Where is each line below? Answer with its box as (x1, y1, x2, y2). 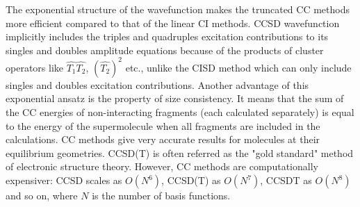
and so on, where (6, 188, 78, 203)
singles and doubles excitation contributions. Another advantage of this (6, 77, 309, 92)
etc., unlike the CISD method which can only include (125, 60, 352, 74)
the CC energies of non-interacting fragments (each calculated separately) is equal (6, 105, 354, 119)
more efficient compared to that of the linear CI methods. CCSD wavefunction (6, 15, 340, 30)
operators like (6, 60, 63, 74)
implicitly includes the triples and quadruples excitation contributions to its (6, 29, 329, 44)
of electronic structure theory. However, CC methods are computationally (6, 159, 318, 174)
